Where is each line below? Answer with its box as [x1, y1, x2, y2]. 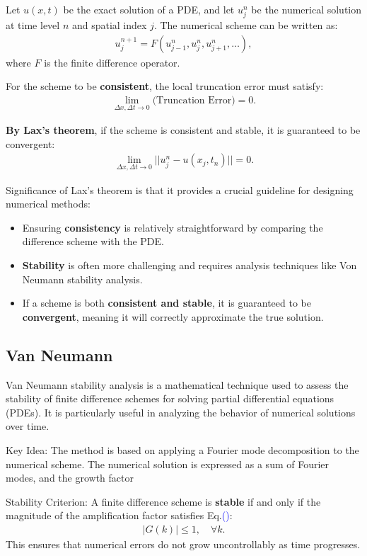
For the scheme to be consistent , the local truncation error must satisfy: [6, 79, 324, 93]
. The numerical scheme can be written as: [153, 18, 338, 33]
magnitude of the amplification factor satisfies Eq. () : [6, 508, 233, 523]
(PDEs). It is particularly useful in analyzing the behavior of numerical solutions [6, 404, 356, 419]
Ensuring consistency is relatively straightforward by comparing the [22, 220, 323, 234]
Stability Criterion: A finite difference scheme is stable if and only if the [6, 494, 321, 509]
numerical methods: [6, 196, 91, 211]
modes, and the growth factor [6, 470, 134, 485]
